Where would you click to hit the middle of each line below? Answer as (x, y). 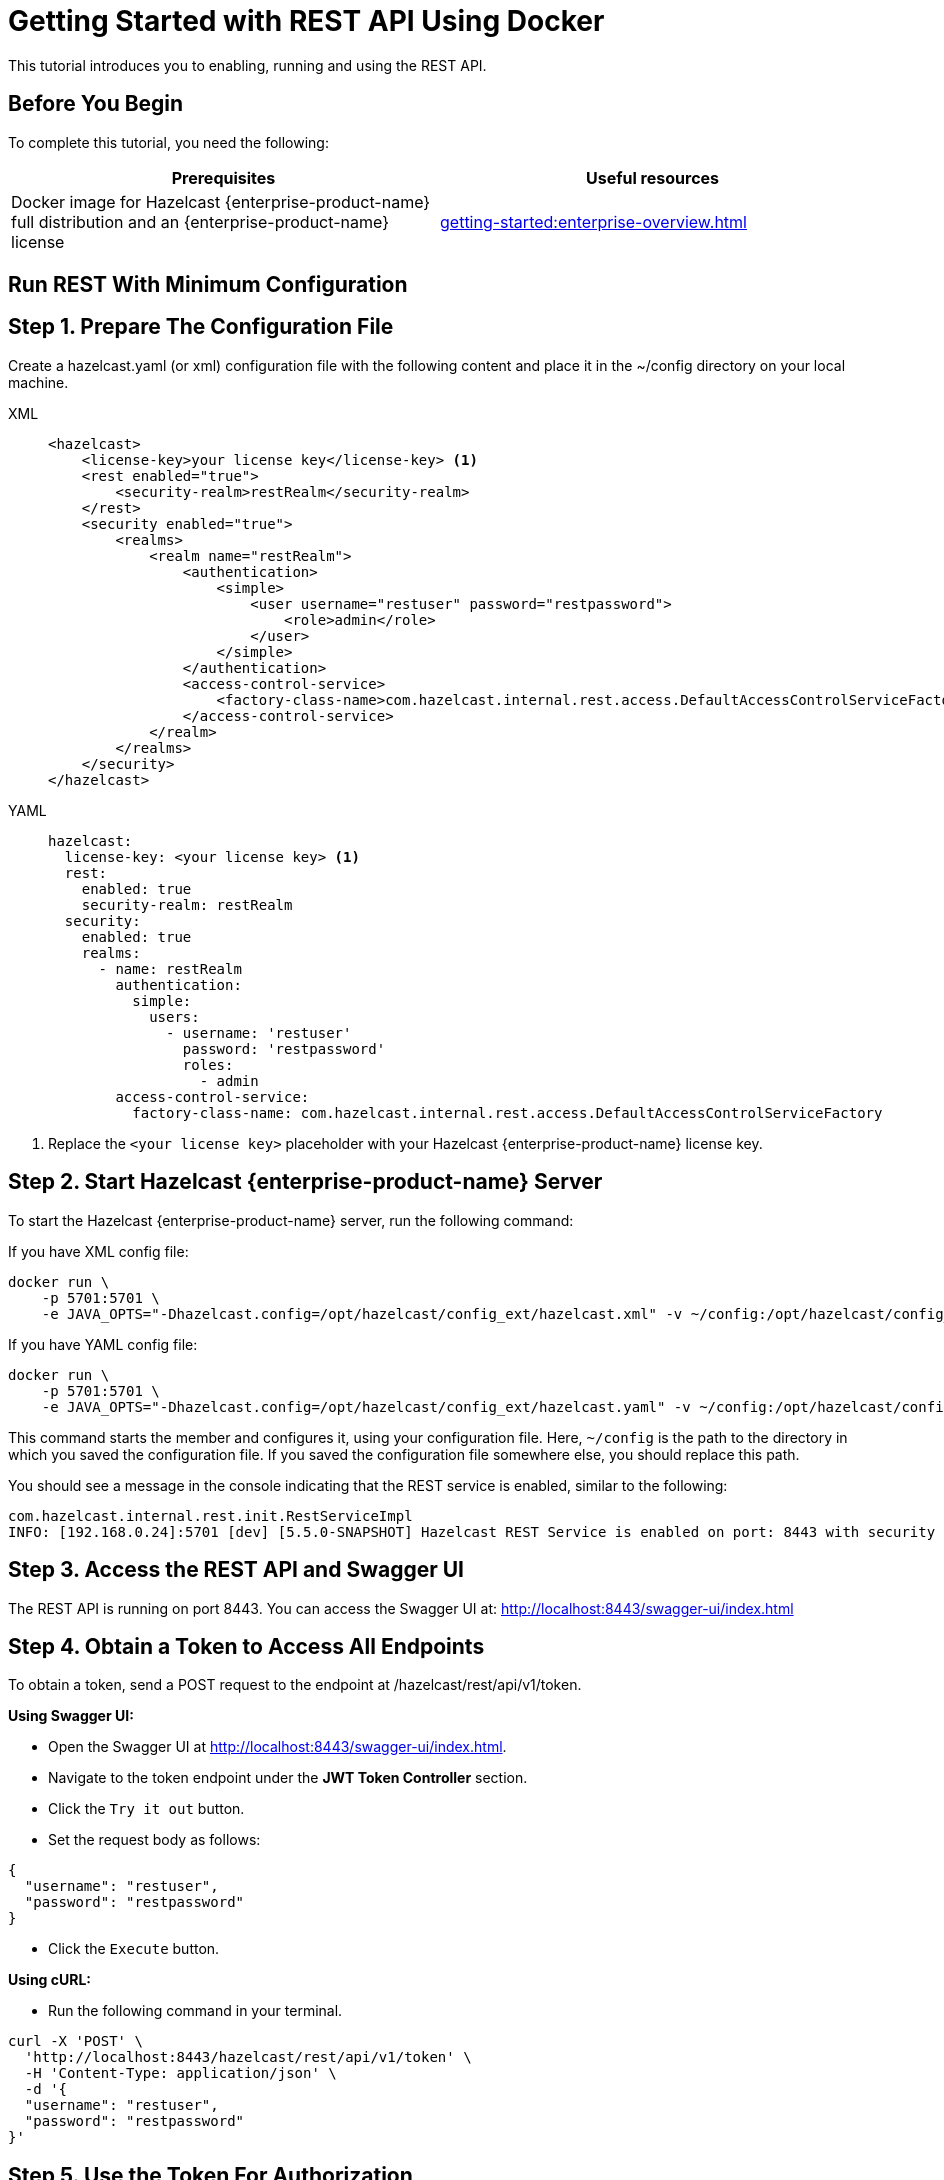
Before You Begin (96, 104)
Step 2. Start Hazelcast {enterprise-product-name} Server (305, 1182)
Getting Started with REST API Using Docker (306, 21)
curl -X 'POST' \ (75, 2041)
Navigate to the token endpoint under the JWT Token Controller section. (288, 1778)
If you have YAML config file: (103, 1344)
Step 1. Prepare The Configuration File (201, 327)
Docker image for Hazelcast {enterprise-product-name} (221, 201)
